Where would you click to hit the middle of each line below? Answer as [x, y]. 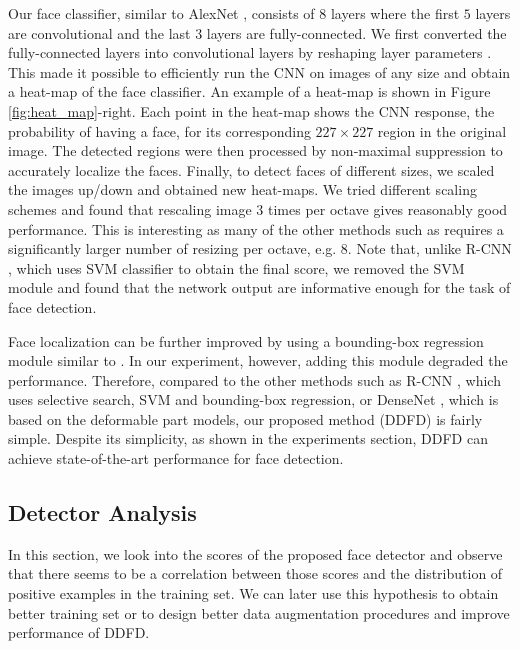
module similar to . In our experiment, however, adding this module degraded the [258, 360]
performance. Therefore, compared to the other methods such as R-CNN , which [254, 379]
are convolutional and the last [99, 32]
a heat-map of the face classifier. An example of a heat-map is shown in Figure [249, 91]
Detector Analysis [102, 512]
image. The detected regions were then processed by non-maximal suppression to [255, 150]
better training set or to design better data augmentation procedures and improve [259, 612]
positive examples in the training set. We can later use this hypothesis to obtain [253, 593]
